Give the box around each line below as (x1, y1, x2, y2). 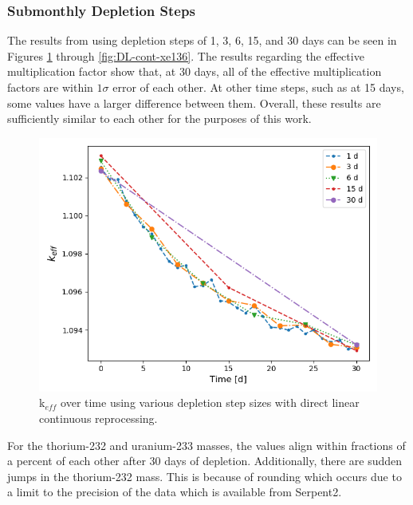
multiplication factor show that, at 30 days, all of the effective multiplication (7, 63, 382, 80)
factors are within (7, 79, 93, 95)
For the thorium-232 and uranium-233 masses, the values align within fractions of (7, 436, 406, 453)
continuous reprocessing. (39, 409, 158, 426)
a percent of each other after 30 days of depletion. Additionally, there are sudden (7, 452, 403, 469)
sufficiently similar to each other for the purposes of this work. (7, 110, 312, 127)
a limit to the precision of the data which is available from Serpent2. (7, 483, 342, 500)
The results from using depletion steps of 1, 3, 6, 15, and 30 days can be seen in (7, 32, 397, 49)
